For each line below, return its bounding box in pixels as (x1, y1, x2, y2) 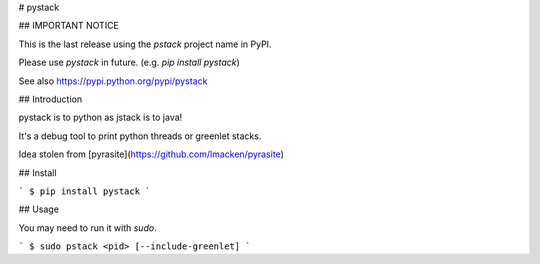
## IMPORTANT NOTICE (18, 20, 120, 32)
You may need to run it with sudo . (18, 221, 157, 234)
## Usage (18, 203, 60, 215)
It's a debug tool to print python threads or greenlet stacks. (18, 130, 262, 142)
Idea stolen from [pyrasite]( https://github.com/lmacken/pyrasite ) (18, 148, 285, 160)
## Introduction (18, 93, 83, 105)
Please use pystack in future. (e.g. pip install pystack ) (18, 56, 240, 69)
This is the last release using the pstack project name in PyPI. (18, 38, 272, 50)
